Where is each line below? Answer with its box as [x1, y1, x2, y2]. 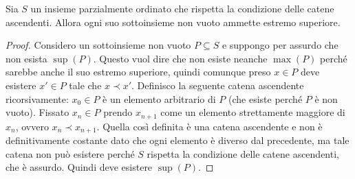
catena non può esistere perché [6, 146, 135, 160]
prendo [103, 105, 133, 119]
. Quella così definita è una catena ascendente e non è [96, 119, 323, 133]
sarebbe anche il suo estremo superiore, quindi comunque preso [6, 64, 271, 79]
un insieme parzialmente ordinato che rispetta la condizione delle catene [30, 1, 334, 15]
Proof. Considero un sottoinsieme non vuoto [6, 38, 191, 52]
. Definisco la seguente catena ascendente [131, 77, 304, 92]
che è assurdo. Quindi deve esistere [6, 160, 153, 174]
